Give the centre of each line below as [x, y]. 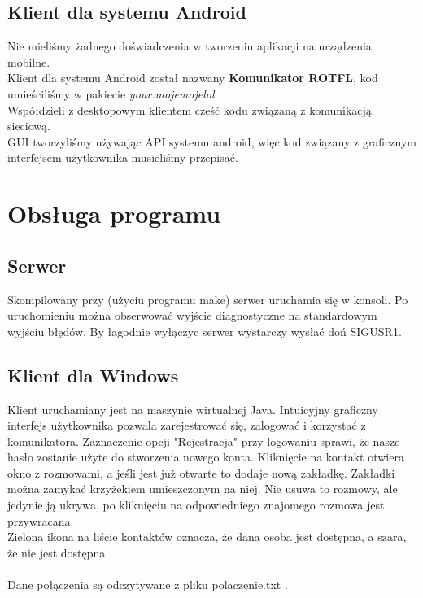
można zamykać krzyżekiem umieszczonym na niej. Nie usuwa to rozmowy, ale [203, 489]
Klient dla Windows [93, 375]
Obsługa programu [114, 214]
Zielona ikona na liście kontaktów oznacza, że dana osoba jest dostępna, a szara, [207, 537]
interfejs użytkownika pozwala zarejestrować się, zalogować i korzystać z [187, 425]
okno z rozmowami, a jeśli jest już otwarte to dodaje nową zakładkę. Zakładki [201, 472]
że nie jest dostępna [57, 552]
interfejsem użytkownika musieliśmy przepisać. [123, 157]
